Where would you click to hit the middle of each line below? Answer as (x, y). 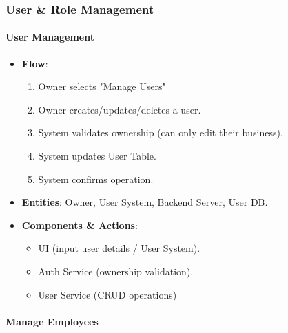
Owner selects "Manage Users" (102, 86)
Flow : (35, 63)
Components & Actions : (80, 225)
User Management (50, 37)
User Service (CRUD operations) (107, 294)
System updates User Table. (97, 156)
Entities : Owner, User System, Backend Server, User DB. (145, 202)
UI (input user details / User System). (119, 248)
